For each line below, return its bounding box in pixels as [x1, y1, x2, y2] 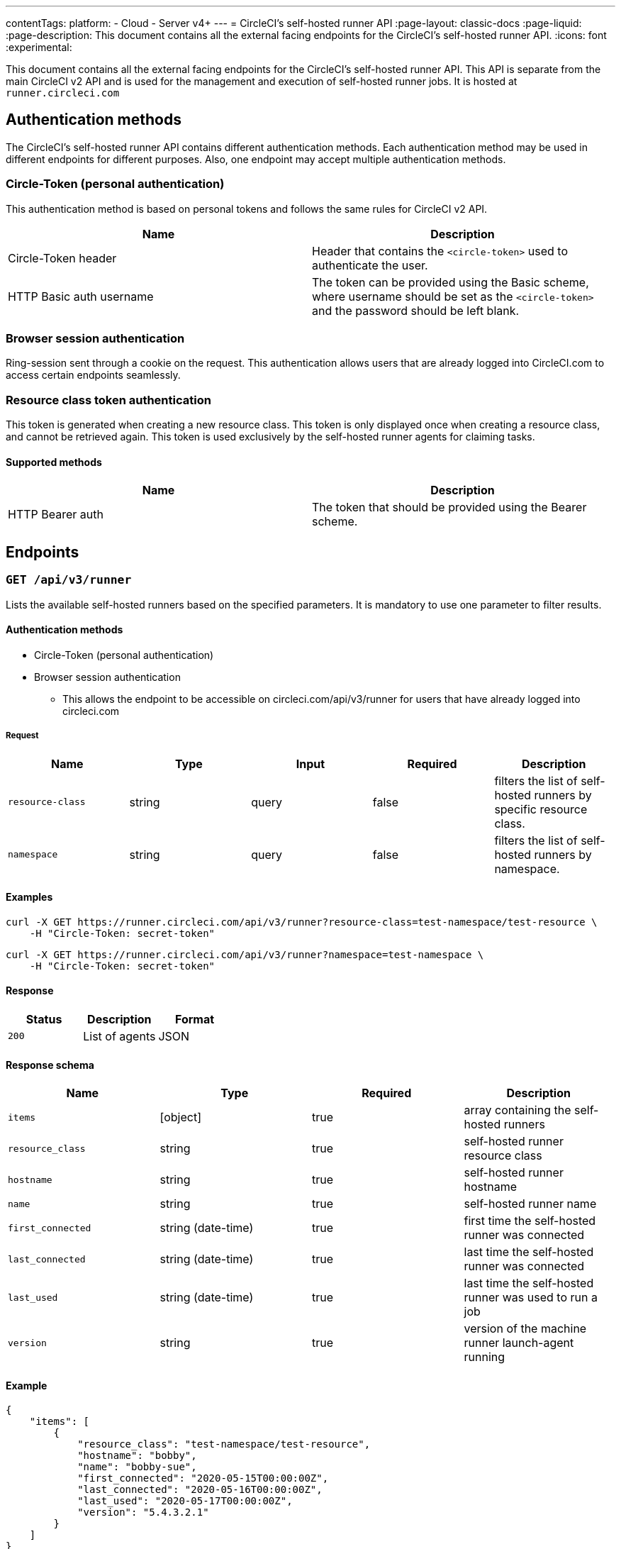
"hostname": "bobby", [77, 1450, 197, 1462]
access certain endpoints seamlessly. [6, 369, 181, 382]
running [464, 1350, 505, 1365]
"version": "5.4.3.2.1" [77, 1506, 209, 1519]
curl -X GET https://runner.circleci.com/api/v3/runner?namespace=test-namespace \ [6, 948, 484, 960]
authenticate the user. [312, 257, 428, 272]
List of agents [83, 1028, 156, 1043]
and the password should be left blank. [312, 303, 520, 318]
